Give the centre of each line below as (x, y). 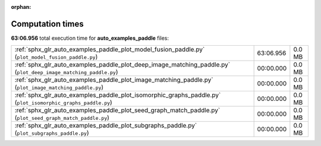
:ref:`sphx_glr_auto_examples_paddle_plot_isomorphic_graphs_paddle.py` (118, 95)
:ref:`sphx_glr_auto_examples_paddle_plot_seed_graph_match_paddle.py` (117, 110)
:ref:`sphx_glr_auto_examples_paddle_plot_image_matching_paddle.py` (114, 80)
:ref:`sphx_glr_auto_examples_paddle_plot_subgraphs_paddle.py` (106, 126)
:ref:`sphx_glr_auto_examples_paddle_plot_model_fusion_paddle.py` (110, 49)
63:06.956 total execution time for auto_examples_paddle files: (90, 38)
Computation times (47, 24)
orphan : (21, 7)
